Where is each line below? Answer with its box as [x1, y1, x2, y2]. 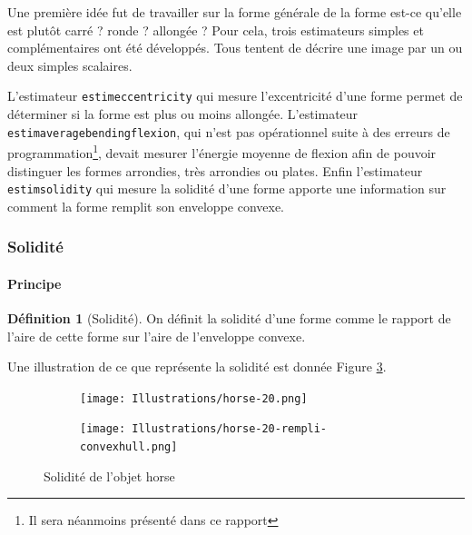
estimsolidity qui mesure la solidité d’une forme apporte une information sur [7, 179, 447, 198]
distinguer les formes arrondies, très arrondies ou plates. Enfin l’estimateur [7, 161, 423, 180]
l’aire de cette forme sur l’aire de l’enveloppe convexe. [7, 326, 306, 345]
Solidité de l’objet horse [44, 466, 175, 485]
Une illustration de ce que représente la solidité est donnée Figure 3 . [7, 357, 387, 376]
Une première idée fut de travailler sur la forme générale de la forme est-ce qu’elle [7, 3, 462, 21]
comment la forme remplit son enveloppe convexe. [7, 196, 285, 215]
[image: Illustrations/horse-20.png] [80, 391, 308, 405]
